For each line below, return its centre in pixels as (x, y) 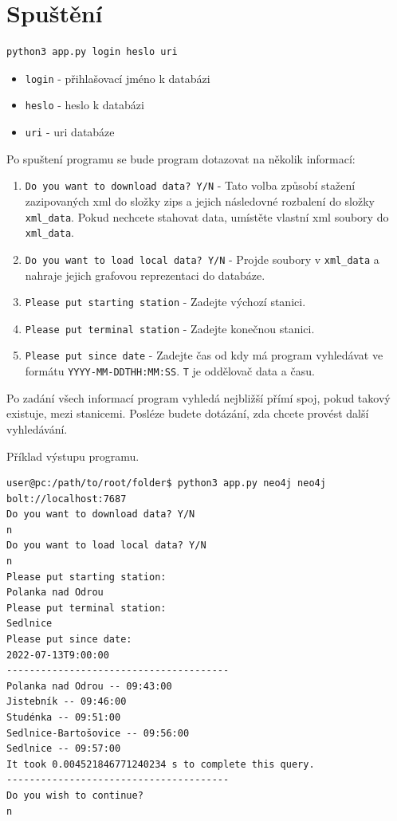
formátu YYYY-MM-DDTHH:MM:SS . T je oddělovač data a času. (170, 371)
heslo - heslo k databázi (85, 105)
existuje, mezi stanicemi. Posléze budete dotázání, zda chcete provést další (188, 413)
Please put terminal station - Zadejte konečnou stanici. (170, 328)
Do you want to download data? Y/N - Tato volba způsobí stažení (190, 185)
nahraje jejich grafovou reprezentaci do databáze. (145, 275)
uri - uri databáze (70, 132)
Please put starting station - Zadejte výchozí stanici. (165, 302)
